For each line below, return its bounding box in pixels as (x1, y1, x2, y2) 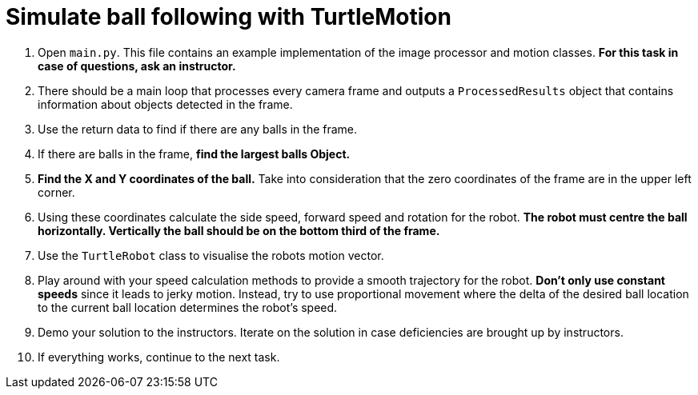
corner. (38, 185, 75, 199)
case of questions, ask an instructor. (38, 58, 236, 73)
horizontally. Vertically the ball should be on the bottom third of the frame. (38, 223, 440, 237)
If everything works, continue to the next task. (38, 349, 280, 364)
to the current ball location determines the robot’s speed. (38, 300, 338, 314)
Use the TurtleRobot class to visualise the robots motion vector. (38, 248, 384, 262)
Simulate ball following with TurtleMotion (6, 3, 451, 30)
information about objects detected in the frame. (38, 97, 293, 111)
